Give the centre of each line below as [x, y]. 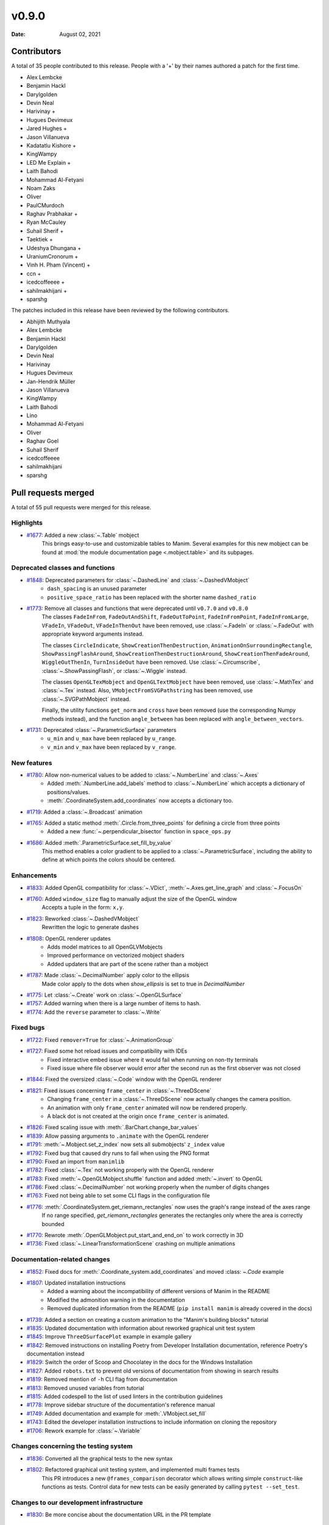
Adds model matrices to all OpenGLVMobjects [105, 947]
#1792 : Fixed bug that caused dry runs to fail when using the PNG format [118, 1153]
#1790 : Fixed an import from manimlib [76, 1161]
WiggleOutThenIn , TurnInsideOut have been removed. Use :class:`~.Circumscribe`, [151, 662]
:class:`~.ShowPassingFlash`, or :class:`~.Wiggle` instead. [114, 670]
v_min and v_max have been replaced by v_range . [112, 747]
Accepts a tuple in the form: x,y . [83, 907]
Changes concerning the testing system [72, 1446]
